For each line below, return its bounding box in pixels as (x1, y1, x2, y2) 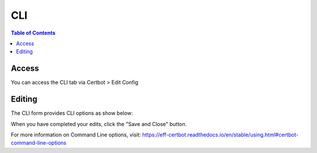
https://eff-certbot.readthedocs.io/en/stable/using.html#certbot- (141, 131, 299, 138)
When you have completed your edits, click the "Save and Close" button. (11, 120, 187, 127)
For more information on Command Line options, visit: (11, 131, 141, 138)
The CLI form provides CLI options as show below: (11, 110, 133, 117)
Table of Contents (11, 29, 56, 36)
